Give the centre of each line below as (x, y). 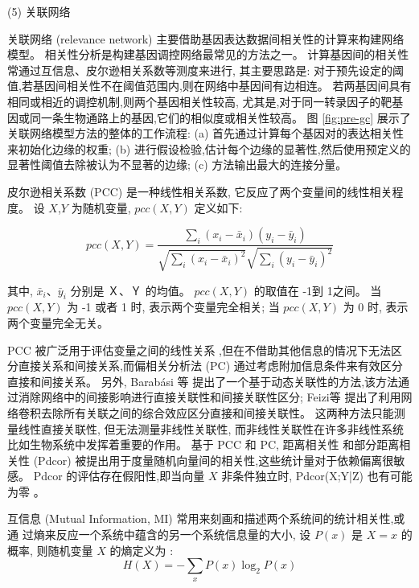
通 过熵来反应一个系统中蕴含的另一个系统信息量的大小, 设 (159, 535)
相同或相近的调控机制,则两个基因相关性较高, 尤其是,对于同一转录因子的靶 (200, 101)
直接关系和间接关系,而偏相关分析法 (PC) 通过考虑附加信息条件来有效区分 (210, 366)
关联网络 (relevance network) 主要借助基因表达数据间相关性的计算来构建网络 (206, 38)
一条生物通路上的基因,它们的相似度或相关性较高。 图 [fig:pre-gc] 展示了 (226, 117)
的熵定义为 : (142, 550)
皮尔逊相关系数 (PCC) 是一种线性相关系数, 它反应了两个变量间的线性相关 (200, 191)
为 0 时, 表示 (376, 307)
